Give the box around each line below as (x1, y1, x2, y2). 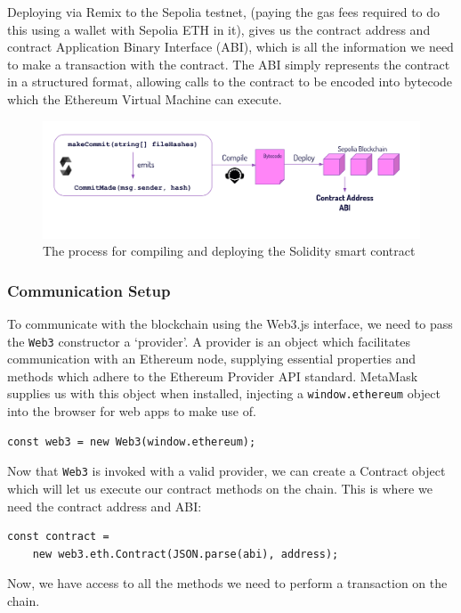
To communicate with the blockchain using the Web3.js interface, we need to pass (7, 315, 453, 333)
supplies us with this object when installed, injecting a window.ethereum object (7, 384, 441, 403)
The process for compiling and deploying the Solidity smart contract (43, 241, 416, 260)
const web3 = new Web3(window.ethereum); (7, 435, 256, 448)
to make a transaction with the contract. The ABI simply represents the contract (7, 54, 450, 73)
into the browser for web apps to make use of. (7, 402, 256, 421)
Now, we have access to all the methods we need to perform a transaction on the (7, 574, 448, 593)
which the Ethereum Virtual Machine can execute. (7, 89, 282, 108)
